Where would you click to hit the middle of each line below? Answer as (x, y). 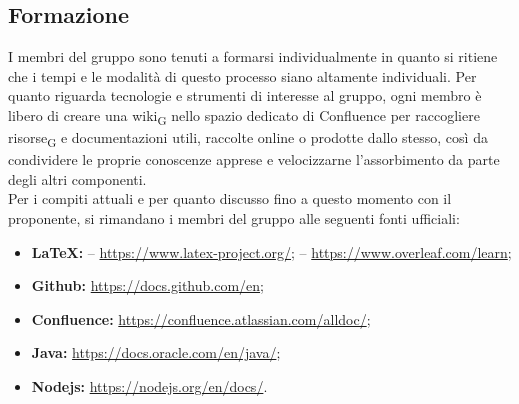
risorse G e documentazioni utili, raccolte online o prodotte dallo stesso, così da (248, 138)
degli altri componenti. (77, 178)
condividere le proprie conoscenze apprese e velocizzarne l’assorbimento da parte (254, 159)
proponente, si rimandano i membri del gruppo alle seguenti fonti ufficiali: (234, 218)
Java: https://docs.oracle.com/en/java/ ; (156, 352)
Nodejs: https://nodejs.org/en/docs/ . (149, 385)
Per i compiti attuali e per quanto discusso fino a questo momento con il (230, 198)
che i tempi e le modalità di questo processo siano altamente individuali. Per (242, 75)
